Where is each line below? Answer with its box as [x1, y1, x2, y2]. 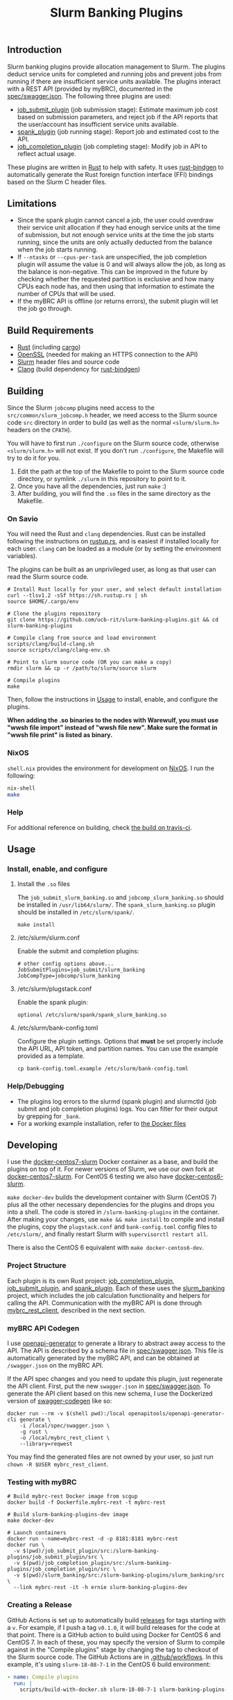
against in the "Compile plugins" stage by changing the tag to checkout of [7, 1645, 218, 1654]
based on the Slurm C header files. [7, 177, 107, 186]
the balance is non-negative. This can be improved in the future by [17, 268, 208, 276]
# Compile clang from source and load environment [7, 634, 157, 642]
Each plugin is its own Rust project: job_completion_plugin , [7, 1276, 175, 1285]
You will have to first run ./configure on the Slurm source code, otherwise [7, 439, 220, 448]
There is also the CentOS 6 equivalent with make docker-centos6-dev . [7, 1243, 205, 1252]
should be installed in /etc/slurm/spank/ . [17, 908, 135, 917]
